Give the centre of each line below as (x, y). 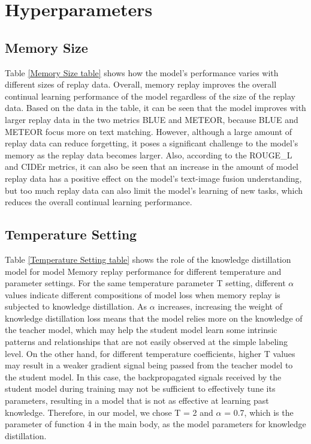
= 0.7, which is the (259, 412)
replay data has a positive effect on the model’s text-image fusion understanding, (153, 178)
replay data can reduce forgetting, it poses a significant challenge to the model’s (152, 143)
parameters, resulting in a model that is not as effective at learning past (137, 400)
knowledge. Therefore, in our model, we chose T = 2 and (109, 412)
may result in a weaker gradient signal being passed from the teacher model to (149, 365)
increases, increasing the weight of (220, 306)
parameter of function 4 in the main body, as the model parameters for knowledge (155, 424)
